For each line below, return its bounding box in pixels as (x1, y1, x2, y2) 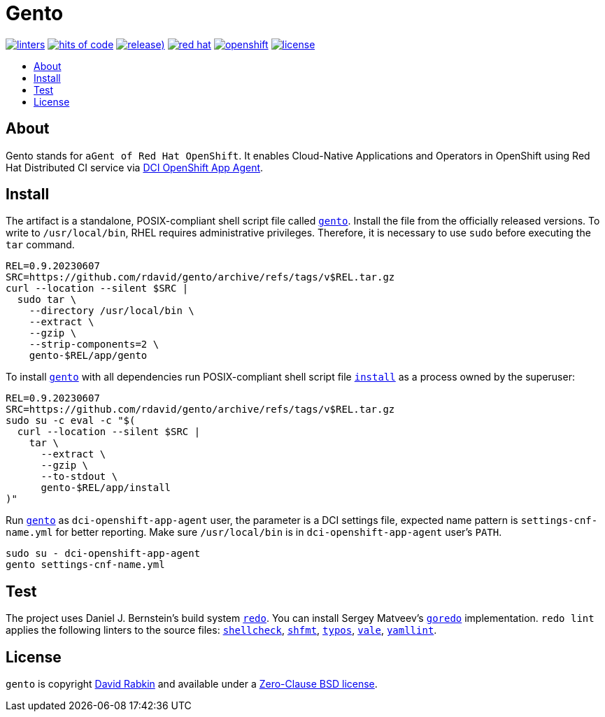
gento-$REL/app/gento (29, 350, 148, 362)
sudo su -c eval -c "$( (6, 415, 136, 427)
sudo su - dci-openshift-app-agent (6, 548, 201, 560)
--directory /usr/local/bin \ (29, 305, 194, 317)
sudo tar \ (17, 294, 77, 306)
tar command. (6, 239, 75, 251)
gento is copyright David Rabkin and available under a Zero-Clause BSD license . (6, 678, 378, 690)
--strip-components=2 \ (29, 339, 159, 350)
